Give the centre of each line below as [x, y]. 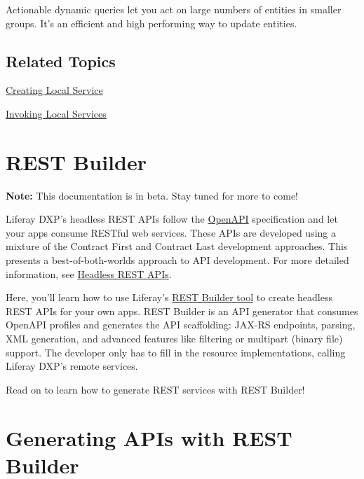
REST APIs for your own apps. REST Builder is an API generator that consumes [182, 311]
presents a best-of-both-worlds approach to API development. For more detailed [177, 260]
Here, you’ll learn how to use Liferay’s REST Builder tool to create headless [169, 297]
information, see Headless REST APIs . [89, 273]
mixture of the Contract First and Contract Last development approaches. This [177, 246]
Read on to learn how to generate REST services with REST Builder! [155, 389]
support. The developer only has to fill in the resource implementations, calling [176, 352]
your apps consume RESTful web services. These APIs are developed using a [171, 232]
